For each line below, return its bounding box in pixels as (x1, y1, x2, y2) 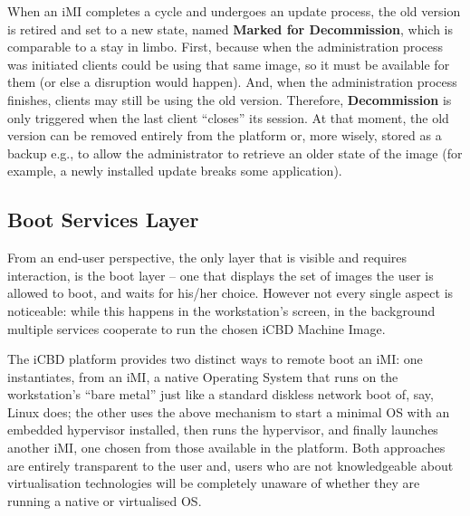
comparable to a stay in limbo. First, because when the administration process (7, 37, 444, 56)
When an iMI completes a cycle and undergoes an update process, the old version (7, 2, 461, 20)
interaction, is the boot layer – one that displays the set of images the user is (7, 265, 434, 284)
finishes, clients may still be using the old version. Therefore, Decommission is (7, 90, 452, 109)
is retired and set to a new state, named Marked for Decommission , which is (7, 19, 454, 38)
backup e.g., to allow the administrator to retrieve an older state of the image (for (7, 143, 463, 162)
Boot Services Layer (7, 205, 199, 234)
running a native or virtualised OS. (7, 491, 202, 510)
